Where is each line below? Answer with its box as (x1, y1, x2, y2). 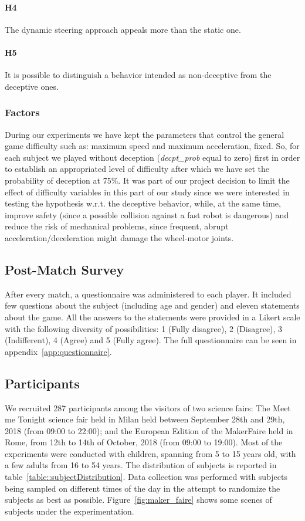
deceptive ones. (5, 80, 59, 92)
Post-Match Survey (5, 260, 124, 278)
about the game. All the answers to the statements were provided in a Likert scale (5, 310, 300, 323)
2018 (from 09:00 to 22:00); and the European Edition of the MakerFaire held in (5, 424, 293, 437)
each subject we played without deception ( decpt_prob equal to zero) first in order (5, 151, 300, 163)
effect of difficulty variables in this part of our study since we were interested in (5, 185, 290, 198)
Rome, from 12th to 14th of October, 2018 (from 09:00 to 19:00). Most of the (5, 436, 283, 448)
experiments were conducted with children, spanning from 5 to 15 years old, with (5, 447, 296, 459)
